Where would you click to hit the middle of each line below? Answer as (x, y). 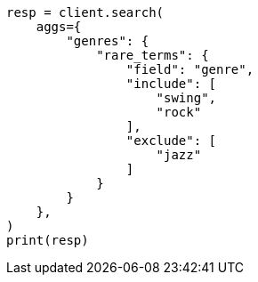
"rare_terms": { (153, 55)
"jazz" (179, 155)
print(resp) (48, 240)
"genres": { (108, 41)
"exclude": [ (171, 141)
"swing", (186, 98)
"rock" (179, 112)
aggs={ (59, 27)
